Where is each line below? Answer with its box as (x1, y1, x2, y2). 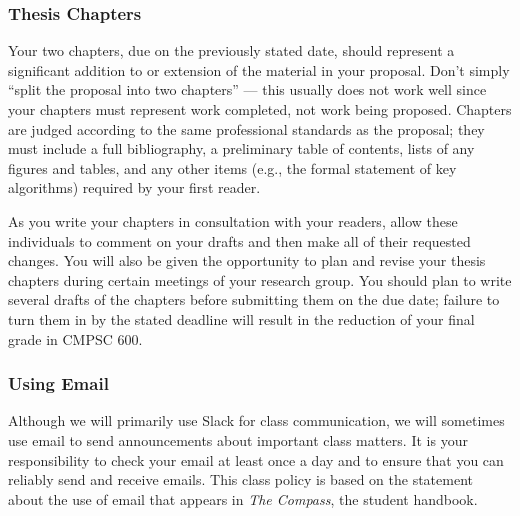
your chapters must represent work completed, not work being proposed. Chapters (8, 99, 512, 119)
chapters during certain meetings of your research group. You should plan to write (8, 269, 512, 290)
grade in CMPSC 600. (8, 328, 143, 349)
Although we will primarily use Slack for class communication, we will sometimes (8, 410, 505, 431)
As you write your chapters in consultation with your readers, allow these (8, 210, 458, 231)
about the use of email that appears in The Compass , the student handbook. (8, 488, 478, 509)
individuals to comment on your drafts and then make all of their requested (8, 230, 471, 251)
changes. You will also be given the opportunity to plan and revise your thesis (8, 250, 486, 271)
